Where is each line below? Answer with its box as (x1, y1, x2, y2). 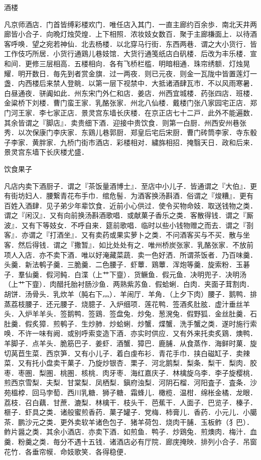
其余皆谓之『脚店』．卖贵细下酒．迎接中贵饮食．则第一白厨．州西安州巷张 (4, 117, 246, 128)
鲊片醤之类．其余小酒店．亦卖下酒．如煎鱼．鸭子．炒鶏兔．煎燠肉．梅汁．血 (4, 426, 257, 437)
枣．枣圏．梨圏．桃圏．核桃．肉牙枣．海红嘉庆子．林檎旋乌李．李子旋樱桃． (4, 367, 257, 378)
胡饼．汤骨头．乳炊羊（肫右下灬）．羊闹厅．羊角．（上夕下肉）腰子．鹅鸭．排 (4, 289, 257, 299)
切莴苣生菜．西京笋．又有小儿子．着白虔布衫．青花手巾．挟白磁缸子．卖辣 (4, 348, 250, 358)
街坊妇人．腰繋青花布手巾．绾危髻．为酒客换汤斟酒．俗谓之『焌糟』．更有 (11, 190, 253, 201)
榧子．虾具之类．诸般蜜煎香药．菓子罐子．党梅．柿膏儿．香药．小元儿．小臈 (4, 407, 257, 417)
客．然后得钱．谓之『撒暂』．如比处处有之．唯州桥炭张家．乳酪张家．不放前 (4, 240, 253, 250)
